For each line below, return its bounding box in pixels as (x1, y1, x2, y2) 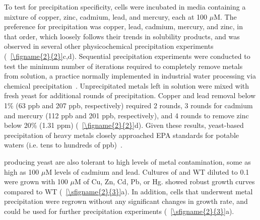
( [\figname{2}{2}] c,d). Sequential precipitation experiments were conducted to (4, 50, 250, 61)
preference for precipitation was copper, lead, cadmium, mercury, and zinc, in (4, 21, 243, 32)
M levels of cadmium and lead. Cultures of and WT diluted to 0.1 (45, 166, 249, 177)
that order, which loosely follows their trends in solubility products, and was (4, 31, 240, 41)
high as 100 (4, 166, 39, 177)
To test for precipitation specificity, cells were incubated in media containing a (4, 2, 246, 12)
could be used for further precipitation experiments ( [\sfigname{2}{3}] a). (4, 205, 234, 216)
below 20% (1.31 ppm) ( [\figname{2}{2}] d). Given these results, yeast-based (4, 120, 244, 130)
